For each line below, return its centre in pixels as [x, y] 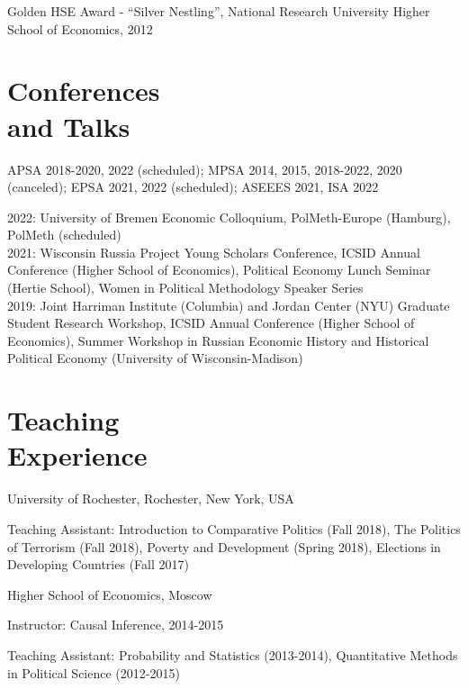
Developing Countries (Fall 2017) [98, 564]
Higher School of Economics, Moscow [110, 594]
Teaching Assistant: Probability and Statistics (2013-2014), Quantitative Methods [233, 654]
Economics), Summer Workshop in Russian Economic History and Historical [218, 340]
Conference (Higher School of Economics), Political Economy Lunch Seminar [219, 270]
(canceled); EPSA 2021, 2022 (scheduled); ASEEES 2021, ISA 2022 [193, 187]
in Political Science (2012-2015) [94, 672]
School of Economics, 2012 [80, 28]
